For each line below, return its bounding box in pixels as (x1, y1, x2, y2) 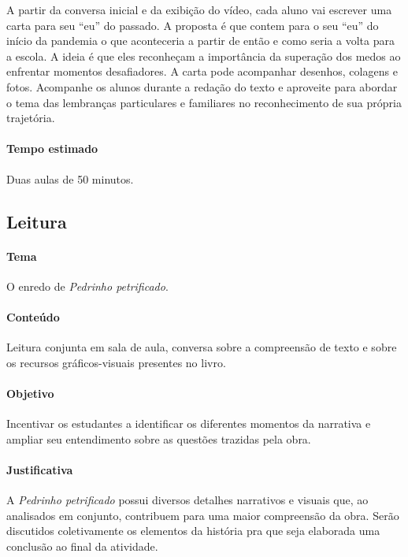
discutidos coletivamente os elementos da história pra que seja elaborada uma (6, 522, 380, 539)
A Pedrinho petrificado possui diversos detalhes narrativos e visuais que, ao (6, 492, 369, 508)
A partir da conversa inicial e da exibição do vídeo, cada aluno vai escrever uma (6, 2, 392, 17)
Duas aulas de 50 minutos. (6, 170, 134, 187)
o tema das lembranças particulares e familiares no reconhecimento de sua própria (6, 94, 402, 110)
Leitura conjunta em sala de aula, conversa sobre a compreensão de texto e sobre (6, 339, 397, 355)
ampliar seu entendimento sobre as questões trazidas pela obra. (6, 430, 311, 447)
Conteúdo (6, 308, 60, 325)
